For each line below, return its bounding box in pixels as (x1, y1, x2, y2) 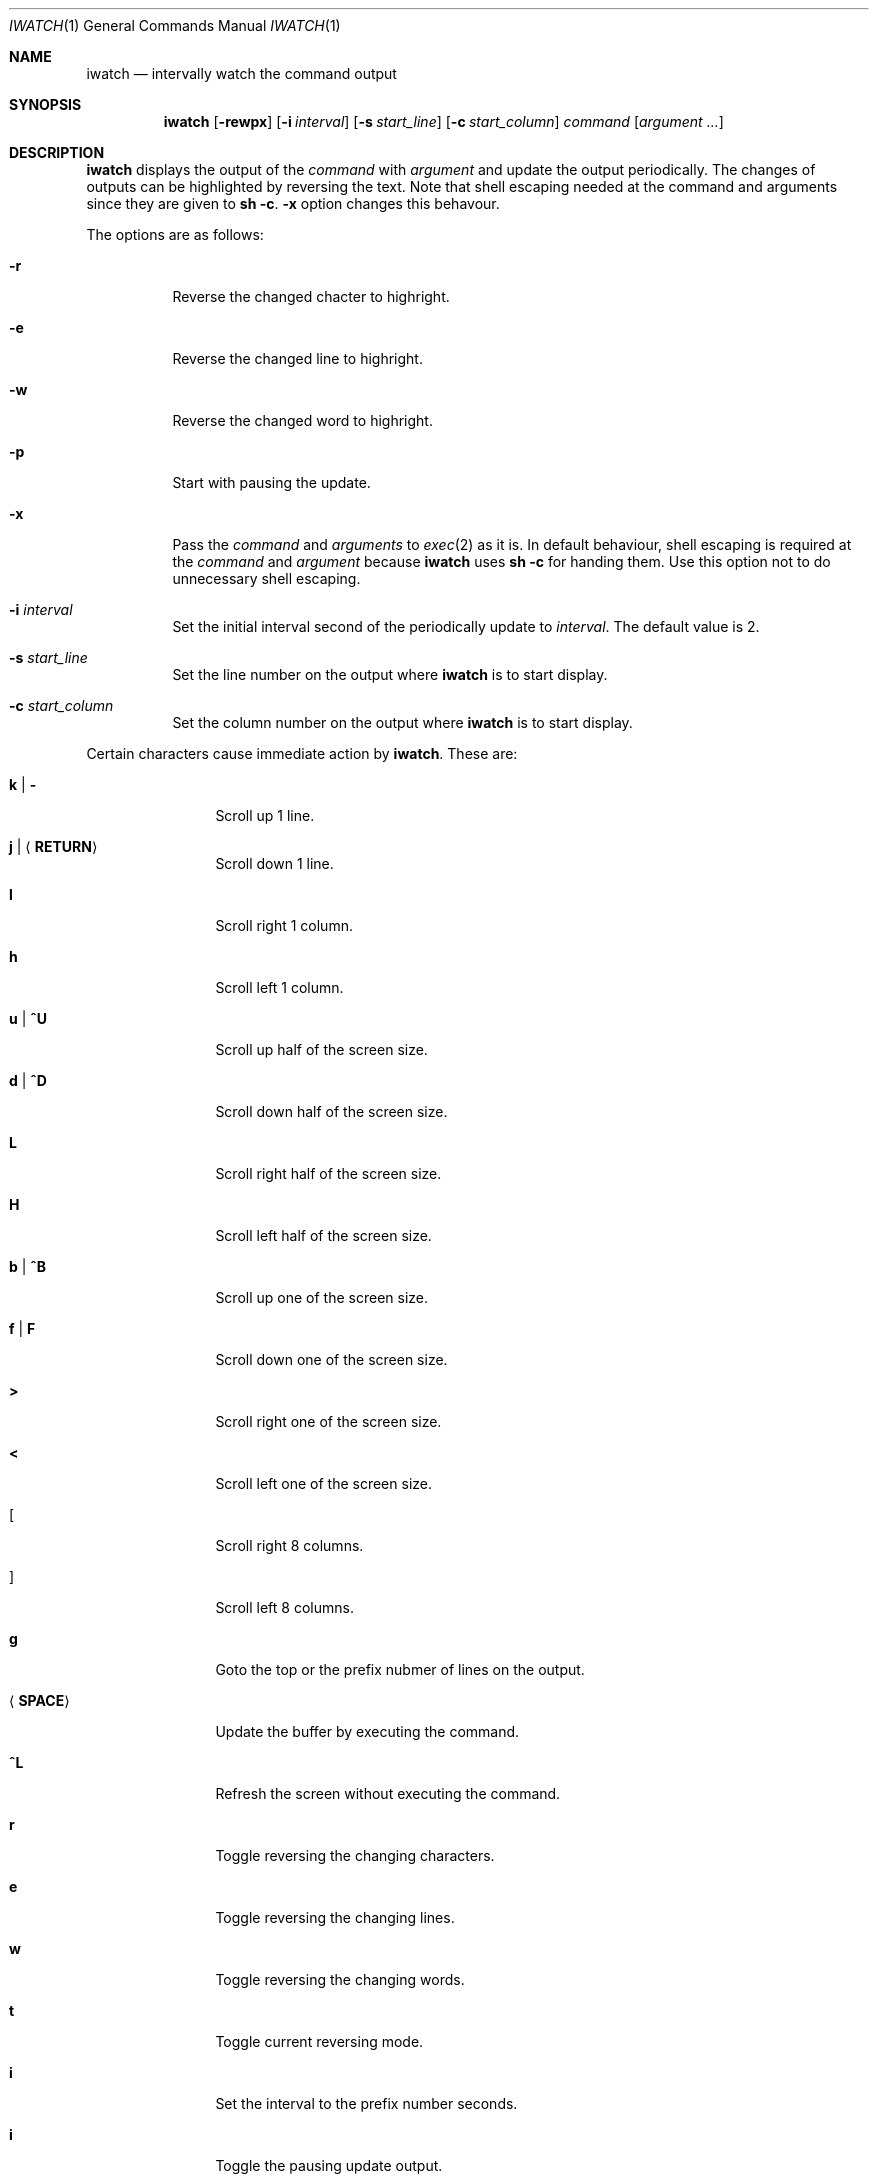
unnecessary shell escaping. (172, 570, 361, 587)
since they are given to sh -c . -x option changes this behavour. (86, 195, 500, 212)
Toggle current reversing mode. (215, 2033, 424, 2050)
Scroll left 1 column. (215, 979, 344, 996)
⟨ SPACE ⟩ (9, 1692, 70, 1709)
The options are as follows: (86, 226, 264, 243)
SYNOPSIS (9, 96, 82, 113)
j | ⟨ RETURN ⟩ (9, 838, 98, 855)
